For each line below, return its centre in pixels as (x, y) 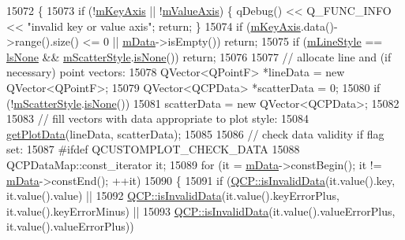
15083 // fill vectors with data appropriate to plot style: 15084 (157, 118)
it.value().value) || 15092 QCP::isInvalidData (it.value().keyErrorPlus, (173, 196)
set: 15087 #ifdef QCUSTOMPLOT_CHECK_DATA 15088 (153, 149)
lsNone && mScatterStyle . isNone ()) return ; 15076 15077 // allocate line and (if (199, 56)
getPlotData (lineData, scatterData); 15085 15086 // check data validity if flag (195, 133)
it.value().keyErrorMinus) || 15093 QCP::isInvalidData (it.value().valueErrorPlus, (201, 210)
